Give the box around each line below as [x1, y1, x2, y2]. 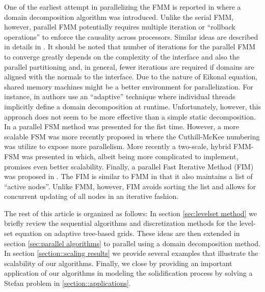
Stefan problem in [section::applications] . [4, 278, 131, 288]
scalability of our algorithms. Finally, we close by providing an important [4, 257, 232, 268]
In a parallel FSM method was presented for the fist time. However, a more [4, 121, 240, 132]
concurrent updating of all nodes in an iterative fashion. [4, 191, 179, 201]
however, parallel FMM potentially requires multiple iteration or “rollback [4, 21, 235, 32]
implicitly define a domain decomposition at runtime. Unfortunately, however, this [4, 101, 261, 111]
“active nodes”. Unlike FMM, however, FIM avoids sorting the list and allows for [4, 181, 256, 191]
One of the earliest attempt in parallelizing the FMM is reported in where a [4, 2, 241, 12]
